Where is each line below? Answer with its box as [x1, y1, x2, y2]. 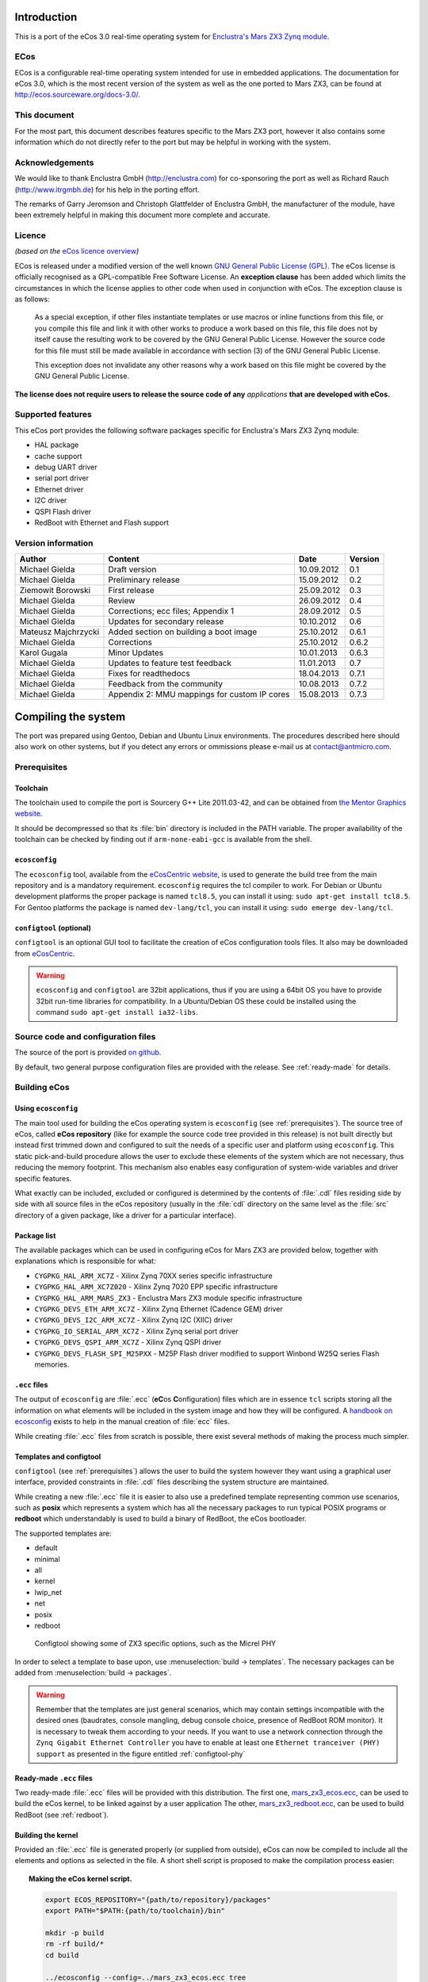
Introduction [14, 10, 78, 24]
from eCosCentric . [14, 948, 75, 958]
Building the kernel [14, 1830, 78, 1839]
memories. [34, 1360, 70, 1369]
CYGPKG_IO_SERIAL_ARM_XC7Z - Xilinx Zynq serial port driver [34, 1326, 239, 1336]
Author [19, 553, 47, 564]
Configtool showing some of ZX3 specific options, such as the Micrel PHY [34, 1639, 277, 1648]
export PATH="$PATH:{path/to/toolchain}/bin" [44, 1907, 226, 1915]
